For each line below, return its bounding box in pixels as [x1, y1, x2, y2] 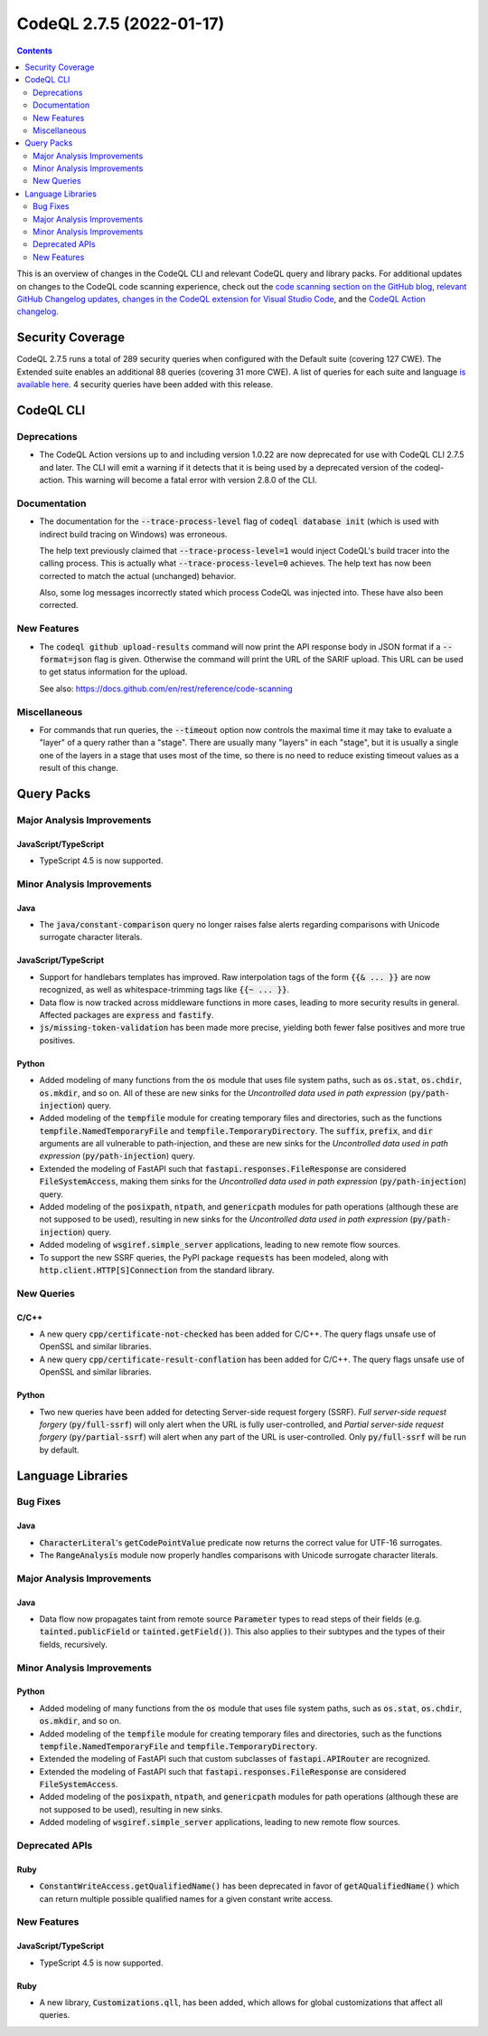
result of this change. [39, 763, 119, 774]
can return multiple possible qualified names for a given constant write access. [39, 1893, 333, 1904]
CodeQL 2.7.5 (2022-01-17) [16, 14, 225, 33]
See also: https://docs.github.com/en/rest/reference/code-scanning [39, 683, 293, 694]
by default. [39, 1444, 80, 1455]
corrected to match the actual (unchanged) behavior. [39, 570, 237, 581]
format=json [39, 654, 92, 664]
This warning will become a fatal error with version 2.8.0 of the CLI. [66, 474, 318, 485]
